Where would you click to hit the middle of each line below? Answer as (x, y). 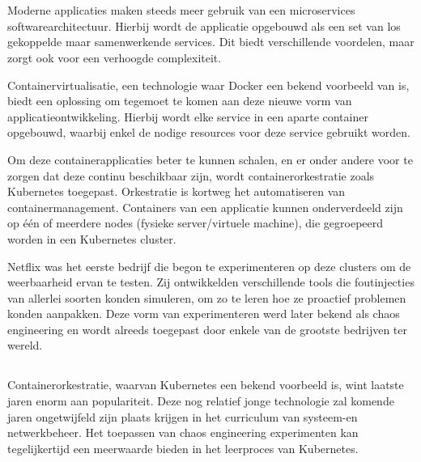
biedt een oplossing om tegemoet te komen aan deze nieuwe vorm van (180, 101)
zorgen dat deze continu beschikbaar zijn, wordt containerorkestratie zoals (191, 175)
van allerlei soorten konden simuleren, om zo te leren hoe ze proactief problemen (207, 297)
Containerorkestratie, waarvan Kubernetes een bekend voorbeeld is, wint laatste (206, 385)
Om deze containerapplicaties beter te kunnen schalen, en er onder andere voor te (210, 159)
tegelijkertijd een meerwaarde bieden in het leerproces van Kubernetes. (183, 448)
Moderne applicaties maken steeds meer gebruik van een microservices (181, 10)
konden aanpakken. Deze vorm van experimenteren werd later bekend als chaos (204, 314)
